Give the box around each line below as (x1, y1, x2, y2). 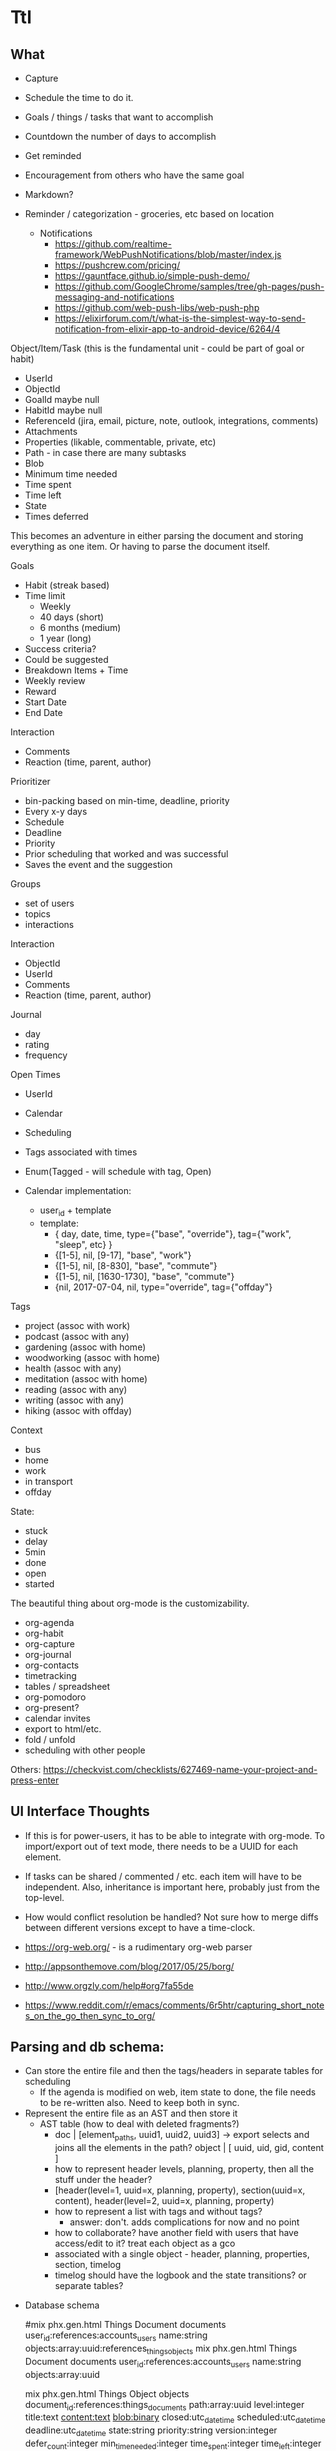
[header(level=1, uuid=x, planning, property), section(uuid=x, (54, 2184, 306, 2196)
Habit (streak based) (24, 579, 110, 591)
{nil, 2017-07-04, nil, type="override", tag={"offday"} (54, 1281, 273, 1293)
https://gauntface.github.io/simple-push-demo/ (54, 270, 250, 281)
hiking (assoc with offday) (24, 1404, 133, 1416)
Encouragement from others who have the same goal (24, 169, 245, 181)
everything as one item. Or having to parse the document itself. (10, 541, 271, 552)
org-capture (24, 1637, 75, 1650)
